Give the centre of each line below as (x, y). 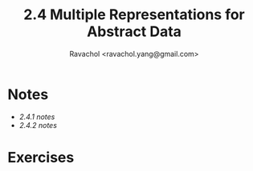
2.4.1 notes (37, 117)
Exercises (41, 157)
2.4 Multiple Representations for (134, 15)
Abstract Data (134, 32)
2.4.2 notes (38, 125)
